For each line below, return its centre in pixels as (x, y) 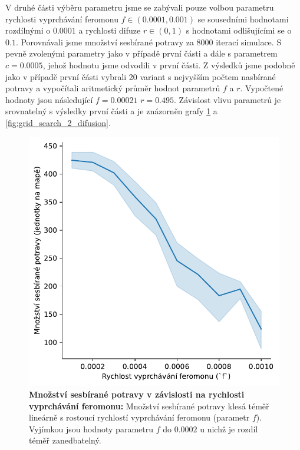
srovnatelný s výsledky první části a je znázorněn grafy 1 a (111, 111)
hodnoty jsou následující (49, 99)
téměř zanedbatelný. (65, 440)
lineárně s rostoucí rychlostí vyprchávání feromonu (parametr (139, 417)
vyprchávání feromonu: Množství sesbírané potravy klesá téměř (149, 406)
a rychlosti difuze (110, 30)
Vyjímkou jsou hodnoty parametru (91, 429)
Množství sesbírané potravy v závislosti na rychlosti (137, 394)
